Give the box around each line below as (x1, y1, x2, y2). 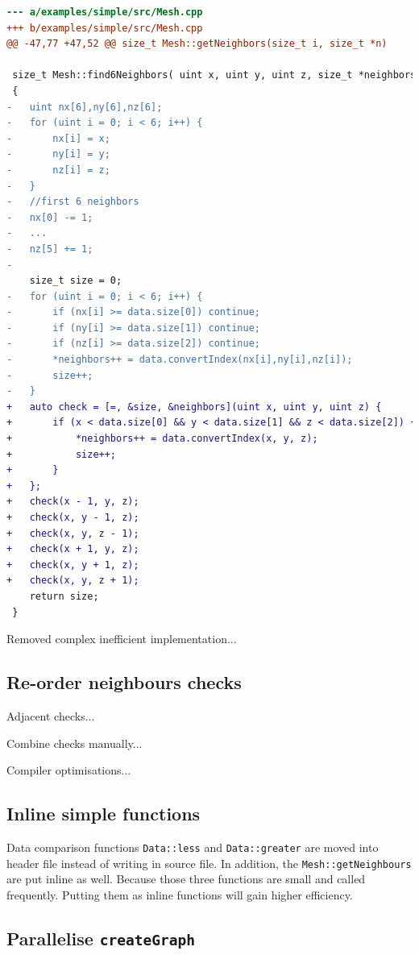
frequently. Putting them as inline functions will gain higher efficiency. (6, 886, 353, 903)
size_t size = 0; (29, 275, 122, 287)
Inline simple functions (6, 801, 201, 826)
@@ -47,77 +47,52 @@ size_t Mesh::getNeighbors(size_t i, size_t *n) (6, 38, 388, 50)
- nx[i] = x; (6, 132, 110, 144)
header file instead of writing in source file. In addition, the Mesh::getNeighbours (6, 854, 412, 871)
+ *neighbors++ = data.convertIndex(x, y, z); (6, 433, 318, 445)
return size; (29, 590, 99, 602)
